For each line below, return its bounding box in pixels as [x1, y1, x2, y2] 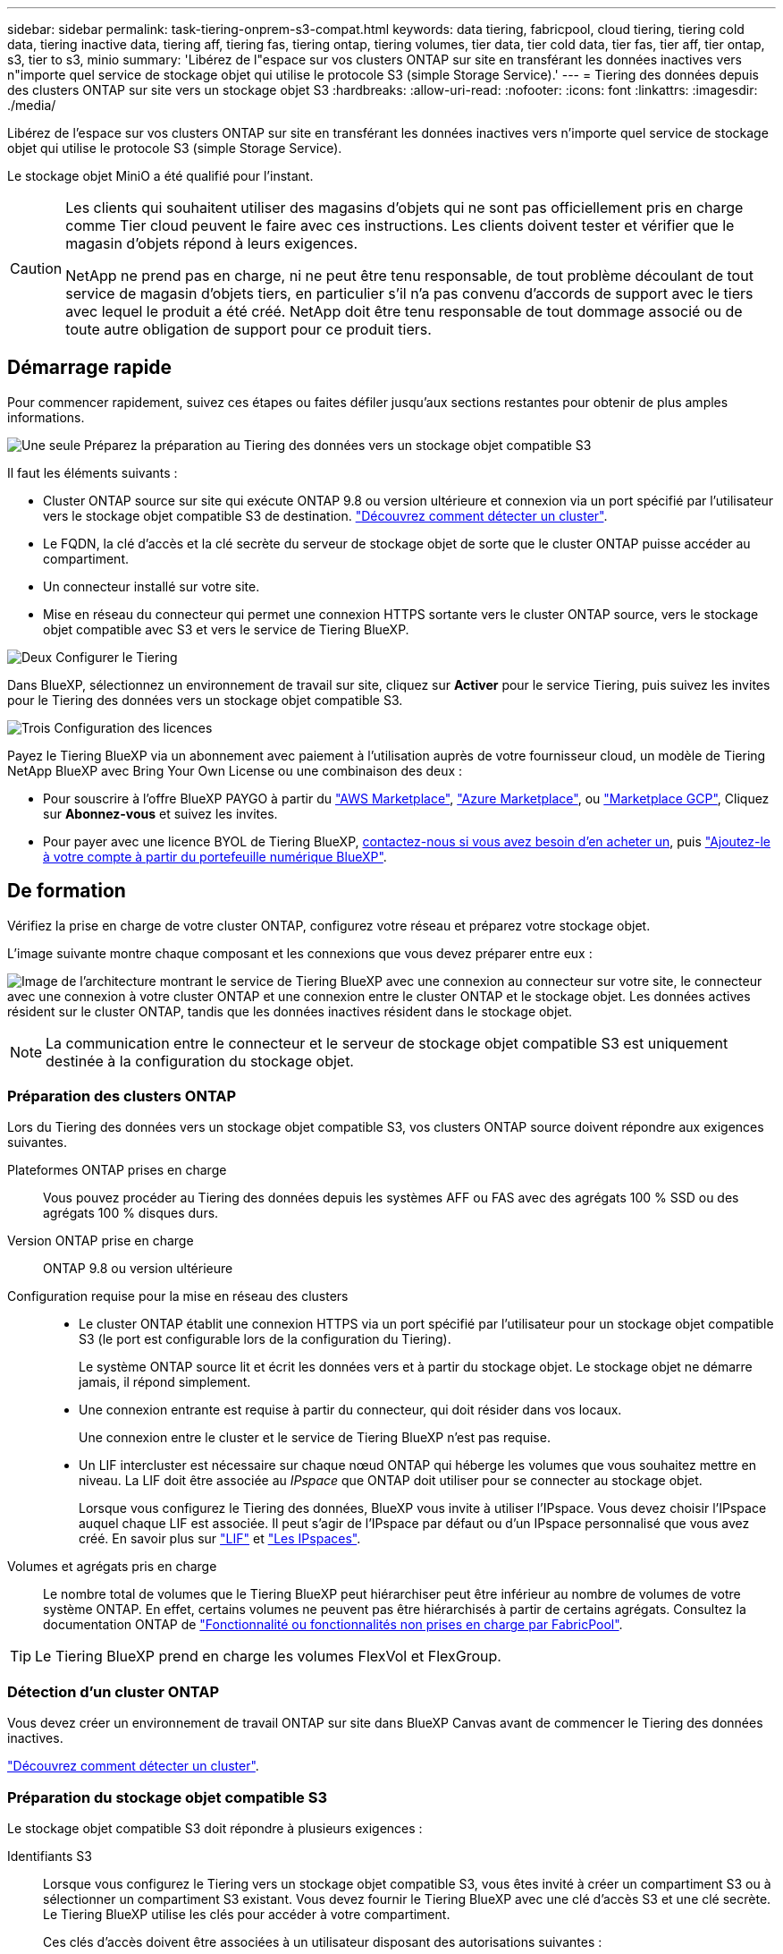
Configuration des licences [54, 719, 213, 735]
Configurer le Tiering [55, 649, 178, 665]
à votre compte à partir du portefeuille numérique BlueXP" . [43, 848, 387, 864]
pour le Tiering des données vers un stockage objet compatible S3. [7, 692, 403, 708]
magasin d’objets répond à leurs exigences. [65, 234, 358, 252]
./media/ [7, 98, 56, 113]
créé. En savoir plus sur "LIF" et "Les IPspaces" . [79, 1531, 361, 1547]
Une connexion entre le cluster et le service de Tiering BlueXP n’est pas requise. [79, 1430, 551, 1446]
